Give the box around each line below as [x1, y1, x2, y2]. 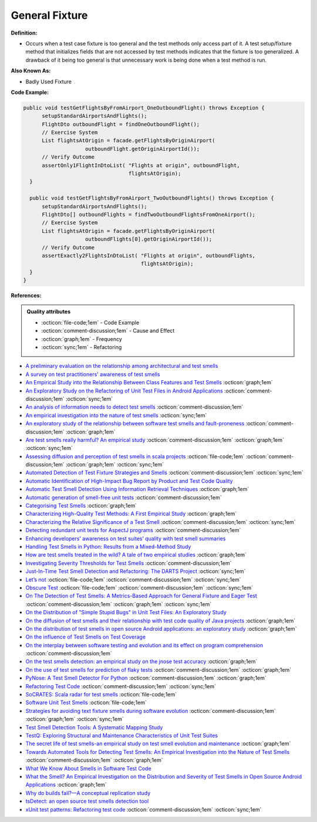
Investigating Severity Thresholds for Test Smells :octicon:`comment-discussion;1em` [25, 559, 232, 566]
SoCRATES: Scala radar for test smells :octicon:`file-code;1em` [25, 691, 177, 698]
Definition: [11, 29, 38, 36]
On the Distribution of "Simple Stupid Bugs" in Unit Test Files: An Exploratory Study [25, 609, 227, 616]
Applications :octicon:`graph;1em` [25, 781, 107, 789]
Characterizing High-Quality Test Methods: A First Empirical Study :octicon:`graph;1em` [25, 510, 237, 517]
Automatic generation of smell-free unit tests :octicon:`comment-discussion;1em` [25, 493, 222, 501]
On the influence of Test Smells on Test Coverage [25, 634, 146, 641]
